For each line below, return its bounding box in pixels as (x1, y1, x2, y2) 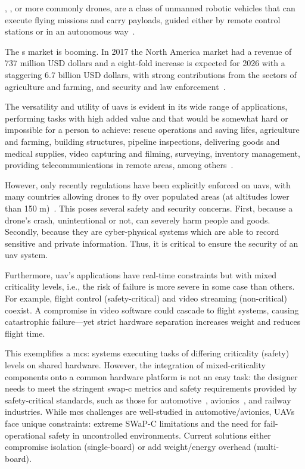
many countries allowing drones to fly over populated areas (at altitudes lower (5, 190, 290, 203)
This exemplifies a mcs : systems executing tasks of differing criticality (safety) (5, 347, 290, 359)
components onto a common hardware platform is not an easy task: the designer (5, 370, 298, 383)
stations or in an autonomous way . (5, 25, 135, 38)
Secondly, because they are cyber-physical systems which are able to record (5, 225, 279, 238)
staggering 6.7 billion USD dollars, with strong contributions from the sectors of (5, 68, 297, 80)
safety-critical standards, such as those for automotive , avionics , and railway (5, 393, 291, 406)
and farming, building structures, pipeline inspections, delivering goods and (5, 135, 280, 147)
